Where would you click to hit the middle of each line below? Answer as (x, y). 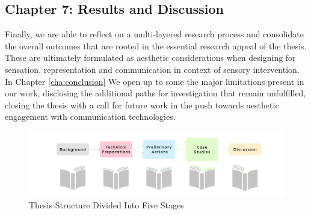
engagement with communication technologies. (90, 117)
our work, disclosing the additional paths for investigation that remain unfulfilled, (155, 93)
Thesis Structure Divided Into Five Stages (106, 204)
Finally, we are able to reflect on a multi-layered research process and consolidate (154, 34)
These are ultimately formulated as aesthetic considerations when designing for (150, 58)
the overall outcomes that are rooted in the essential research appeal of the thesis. (156, 45)
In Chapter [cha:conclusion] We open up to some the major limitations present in (155, 81)
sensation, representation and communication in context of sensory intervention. (152, 69)
